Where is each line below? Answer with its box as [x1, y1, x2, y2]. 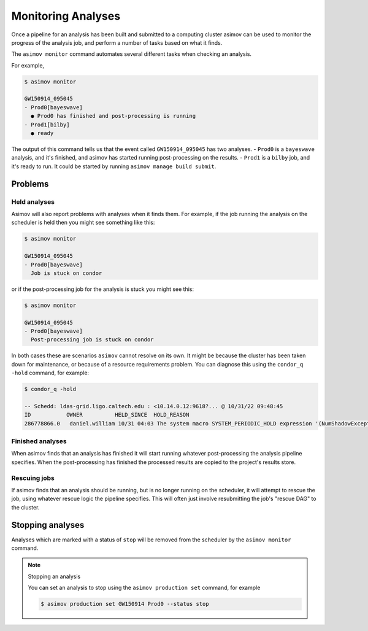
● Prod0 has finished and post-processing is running [31, 112, 196, 120]
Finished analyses [11, 437, 67, 446]
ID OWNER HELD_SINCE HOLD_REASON [24, 411, 190, 419]
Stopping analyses [11, 519, 85, 530]
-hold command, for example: [11, 369, 89, 377]
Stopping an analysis [28, 573, 81, 580]
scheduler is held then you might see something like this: [11, 219, 155, 226]
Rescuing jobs [11, 473, 55, 482]
